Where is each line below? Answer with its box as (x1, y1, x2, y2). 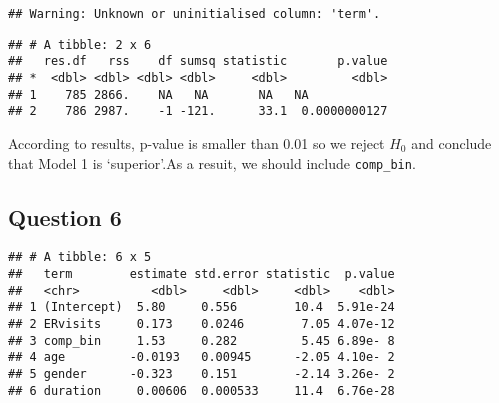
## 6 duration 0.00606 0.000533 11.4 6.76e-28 (8, 383, 395, 398)
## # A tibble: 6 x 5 (8, 250, 152, 265)
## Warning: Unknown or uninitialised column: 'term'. (8, 7, 381, 21)
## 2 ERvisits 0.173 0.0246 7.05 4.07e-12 (8, 317, 395, 332)
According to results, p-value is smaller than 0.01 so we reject (8, 132, 385, 153)
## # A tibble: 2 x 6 (8, 37, 152, 52)
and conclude (411, 132, 492, 153)
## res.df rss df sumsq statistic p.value (8, 54, 388, 69)
